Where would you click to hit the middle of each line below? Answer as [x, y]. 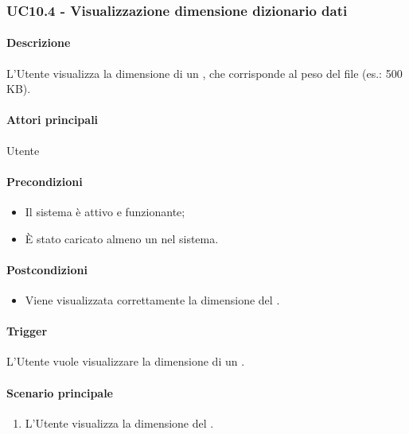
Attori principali [53, 120]
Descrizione [39, 43]
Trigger [27, 331]
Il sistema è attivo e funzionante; [105, 212]
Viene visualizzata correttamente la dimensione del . [152, 300]
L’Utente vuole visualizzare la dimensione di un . [126, 361]
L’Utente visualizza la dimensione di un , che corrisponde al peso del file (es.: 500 [204, 73]
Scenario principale [60, 392]
